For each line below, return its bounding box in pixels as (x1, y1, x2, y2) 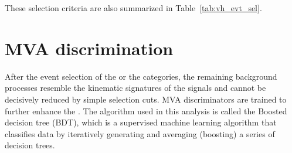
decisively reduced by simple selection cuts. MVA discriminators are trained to (5, 93, 287, 105)
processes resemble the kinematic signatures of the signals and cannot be (5, 81, 266, 94)
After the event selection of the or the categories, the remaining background (5, 70, 277, 82)
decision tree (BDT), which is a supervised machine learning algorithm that (5, 116, 277, 128)
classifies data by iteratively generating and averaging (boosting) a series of (5, 127, 275, 140)
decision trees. (5, 139, 55, 151)
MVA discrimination (5, 36, 174, 60)
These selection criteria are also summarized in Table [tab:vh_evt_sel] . (5, 2, 262, 13)
